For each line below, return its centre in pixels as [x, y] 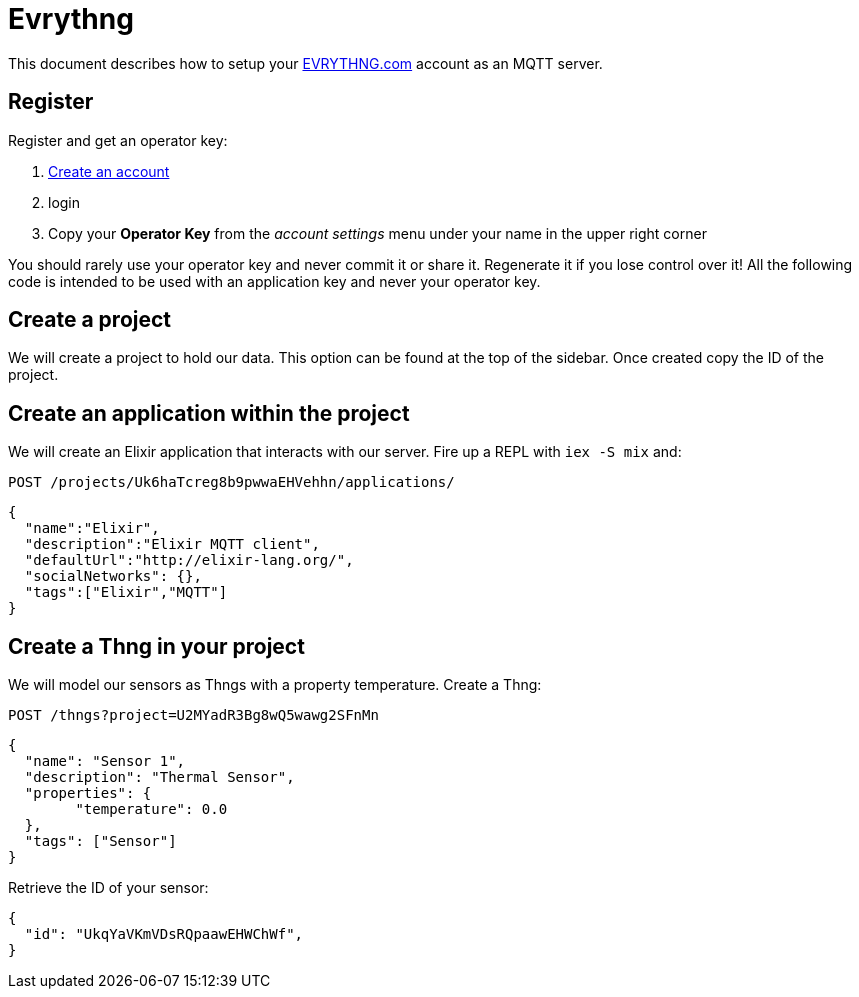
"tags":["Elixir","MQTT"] [126, 592]
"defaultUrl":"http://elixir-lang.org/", [189, 560]
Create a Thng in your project [156, 646]
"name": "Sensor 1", [105, 761]
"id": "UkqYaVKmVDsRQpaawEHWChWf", [164, 934]
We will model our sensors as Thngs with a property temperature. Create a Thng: [275, 685]
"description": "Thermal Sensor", [159, 777]
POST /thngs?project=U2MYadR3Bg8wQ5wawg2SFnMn [193, 715]
